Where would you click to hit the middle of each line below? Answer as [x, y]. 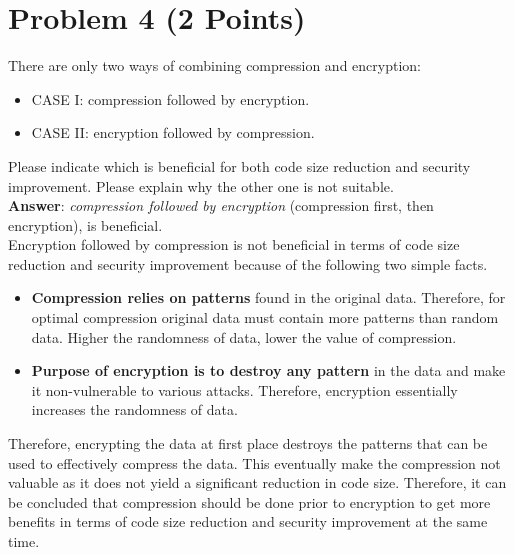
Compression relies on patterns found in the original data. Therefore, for [268, 297]
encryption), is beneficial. [85, 224]
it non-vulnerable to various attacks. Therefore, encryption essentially [244, 389]
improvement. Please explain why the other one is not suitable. [201, 185]
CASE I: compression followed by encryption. [170, 98]
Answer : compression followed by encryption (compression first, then [221, 205]
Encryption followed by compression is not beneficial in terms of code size [234, 244]
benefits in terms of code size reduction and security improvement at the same [248, 521]
